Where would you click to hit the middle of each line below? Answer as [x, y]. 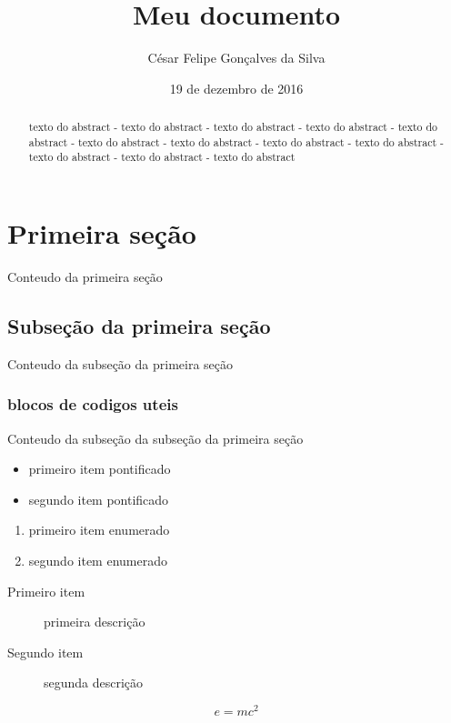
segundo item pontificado [99, 499]
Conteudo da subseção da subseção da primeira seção [155, 438]
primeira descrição [95, 622]
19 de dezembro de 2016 [236, 88]
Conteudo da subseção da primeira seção [120, 363]
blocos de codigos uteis [93, 404]
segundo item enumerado [98, 560]
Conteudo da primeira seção [85, 277]
